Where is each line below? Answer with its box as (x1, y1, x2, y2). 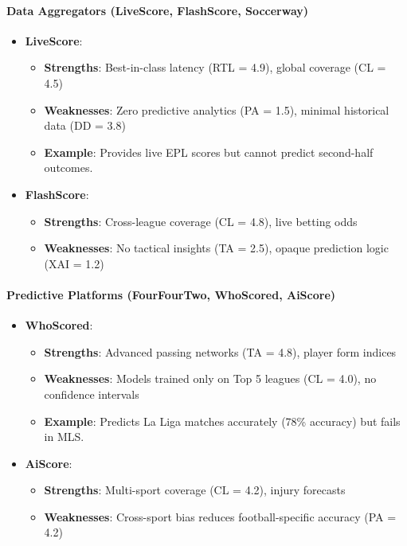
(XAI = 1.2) (44, 255, 104, 271)
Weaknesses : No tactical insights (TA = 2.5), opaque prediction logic (44, 240, 389, 256)
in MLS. (44, 428, 84, 445)
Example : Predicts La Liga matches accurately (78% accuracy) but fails (44, 412, 401, 429)
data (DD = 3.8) (44, 117, 126, 134)
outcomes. (44, 159, 93, 176)
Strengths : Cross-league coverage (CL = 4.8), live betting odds (44, 213, 358, 229)
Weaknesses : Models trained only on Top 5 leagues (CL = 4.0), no (44, 370, 377, 387)
